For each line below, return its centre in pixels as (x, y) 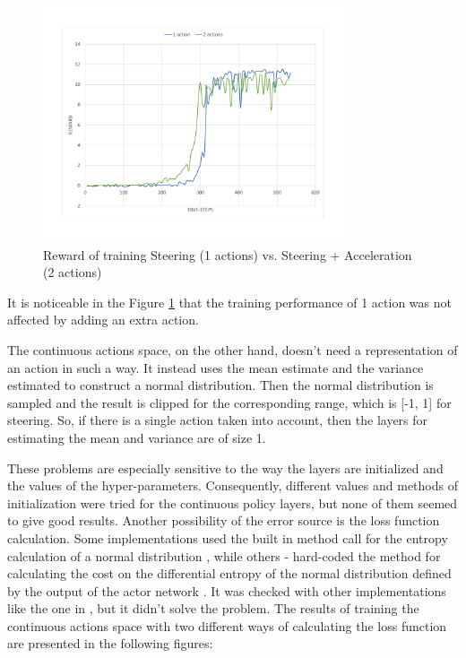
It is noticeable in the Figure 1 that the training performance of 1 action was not (229, 302)
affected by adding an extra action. (103, 320)
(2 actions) (73, 272)
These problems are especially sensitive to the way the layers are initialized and (225, 468)
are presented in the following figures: (110, 643)
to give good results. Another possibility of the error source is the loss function (224, 520)
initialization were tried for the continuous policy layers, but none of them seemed (233, 502)
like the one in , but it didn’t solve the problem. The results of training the (213, 608)
